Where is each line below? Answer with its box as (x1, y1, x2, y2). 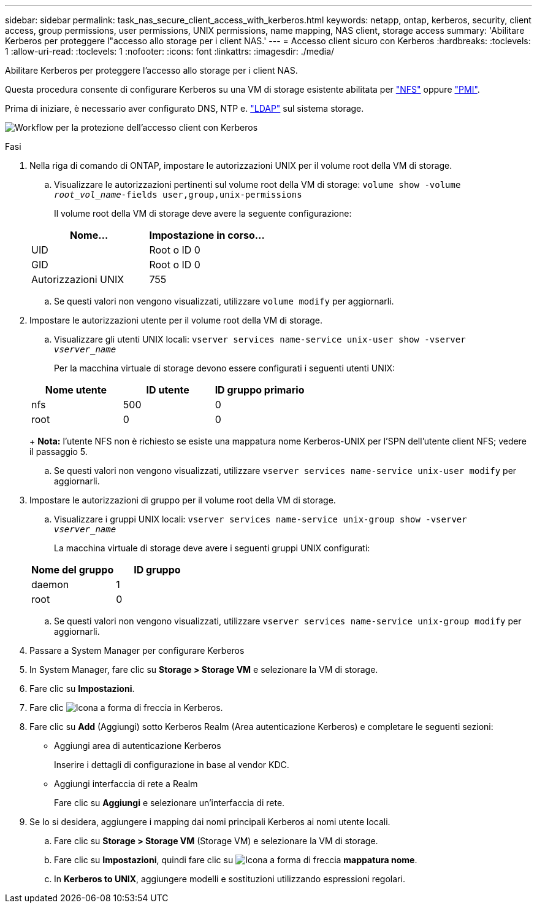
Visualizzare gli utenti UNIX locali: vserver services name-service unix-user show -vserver (54, 334, 466, 344)
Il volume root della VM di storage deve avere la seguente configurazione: (54, 208, 352, 219)
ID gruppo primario (215, 384, 305, 396)
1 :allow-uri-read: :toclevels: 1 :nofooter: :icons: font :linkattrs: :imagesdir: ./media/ (5, 46, 335, 56)
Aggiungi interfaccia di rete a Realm (54, 778, 198, 789)
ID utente (146, 384, 189, 396)
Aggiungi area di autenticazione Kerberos (54, 740, 221, 751)
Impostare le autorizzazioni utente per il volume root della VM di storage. (29, 315, 323, 325)
